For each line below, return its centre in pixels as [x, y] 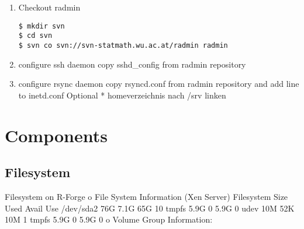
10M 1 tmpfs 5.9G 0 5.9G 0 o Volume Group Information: [109, 219]
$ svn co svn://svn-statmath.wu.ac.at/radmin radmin [123, 45]
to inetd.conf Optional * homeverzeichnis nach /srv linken [122, 95]
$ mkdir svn [42, 26]
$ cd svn [35, 36]
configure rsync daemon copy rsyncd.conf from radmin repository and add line [159, 84]
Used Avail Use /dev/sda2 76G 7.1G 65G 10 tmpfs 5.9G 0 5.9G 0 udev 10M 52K [150, 208]
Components [56, 135]
